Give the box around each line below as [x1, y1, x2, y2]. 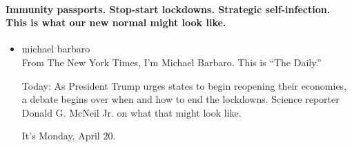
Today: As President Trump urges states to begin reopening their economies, [21, 78, 347, 92]
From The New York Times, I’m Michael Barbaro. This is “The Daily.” [21, 55, 322, 69]
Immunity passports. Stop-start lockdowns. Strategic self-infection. [6, 1, 331, 16]
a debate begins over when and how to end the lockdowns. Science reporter [21, 92, 340, 106]
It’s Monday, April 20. [21, 128, 116, 143]
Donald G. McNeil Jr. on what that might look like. [21, 105, 242, 119]
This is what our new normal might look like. [6, 15, 226, 30]
